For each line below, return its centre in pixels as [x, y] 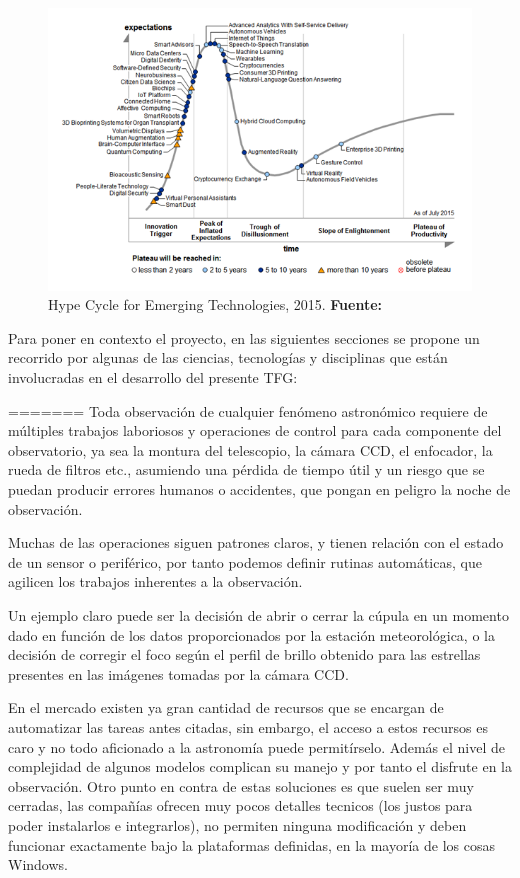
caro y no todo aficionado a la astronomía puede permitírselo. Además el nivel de [256, 746]
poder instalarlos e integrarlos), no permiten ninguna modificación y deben [237, 824]
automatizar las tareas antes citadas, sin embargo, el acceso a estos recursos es [248, 726]
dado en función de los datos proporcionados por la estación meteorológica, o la [251, 634]
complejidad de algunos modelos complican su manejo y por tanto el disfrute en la [260, 766]
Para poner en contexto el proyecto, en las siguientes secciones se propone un [244, 337]
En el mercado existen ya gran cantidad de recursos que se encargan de [226, 707]
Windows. [38, 864]
